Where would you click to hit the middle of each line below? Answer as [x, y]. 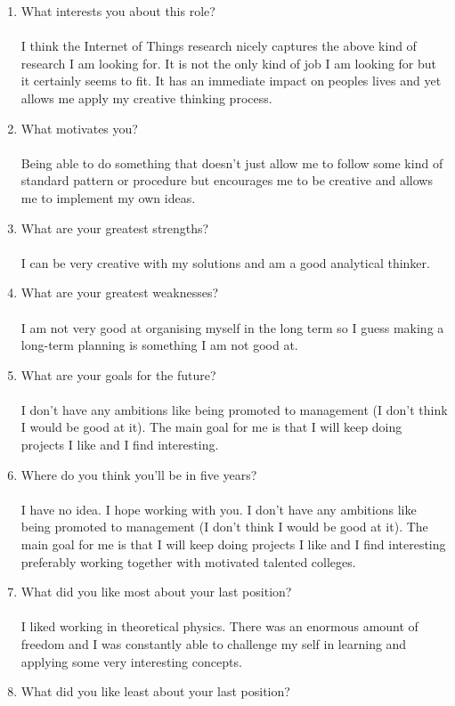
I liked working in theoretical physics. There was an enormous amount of [219, 626]
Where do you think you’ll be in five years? [139, 474]
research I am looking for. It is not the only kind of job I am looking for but [229, 63]
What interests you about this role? [118, 11]
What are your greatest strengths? [115, 227]
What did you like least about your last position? [155, 691]
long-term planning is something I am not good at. [159, 345]
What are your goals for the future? [118, 374]
